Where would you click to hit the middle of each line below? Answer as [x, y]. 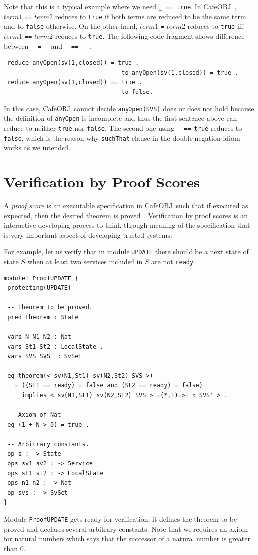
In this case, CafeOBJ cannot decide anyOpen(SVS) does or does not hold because [129, 108]
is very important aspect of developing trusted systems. [88, 234]
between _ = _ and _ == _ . [48, 46]
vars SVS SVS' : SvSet [45, 356]
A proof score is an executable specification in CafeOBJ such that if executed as [126, 205]
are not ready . [173, 261]
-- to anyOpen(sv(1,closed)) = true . [174, 72]
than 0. [15, 548]
